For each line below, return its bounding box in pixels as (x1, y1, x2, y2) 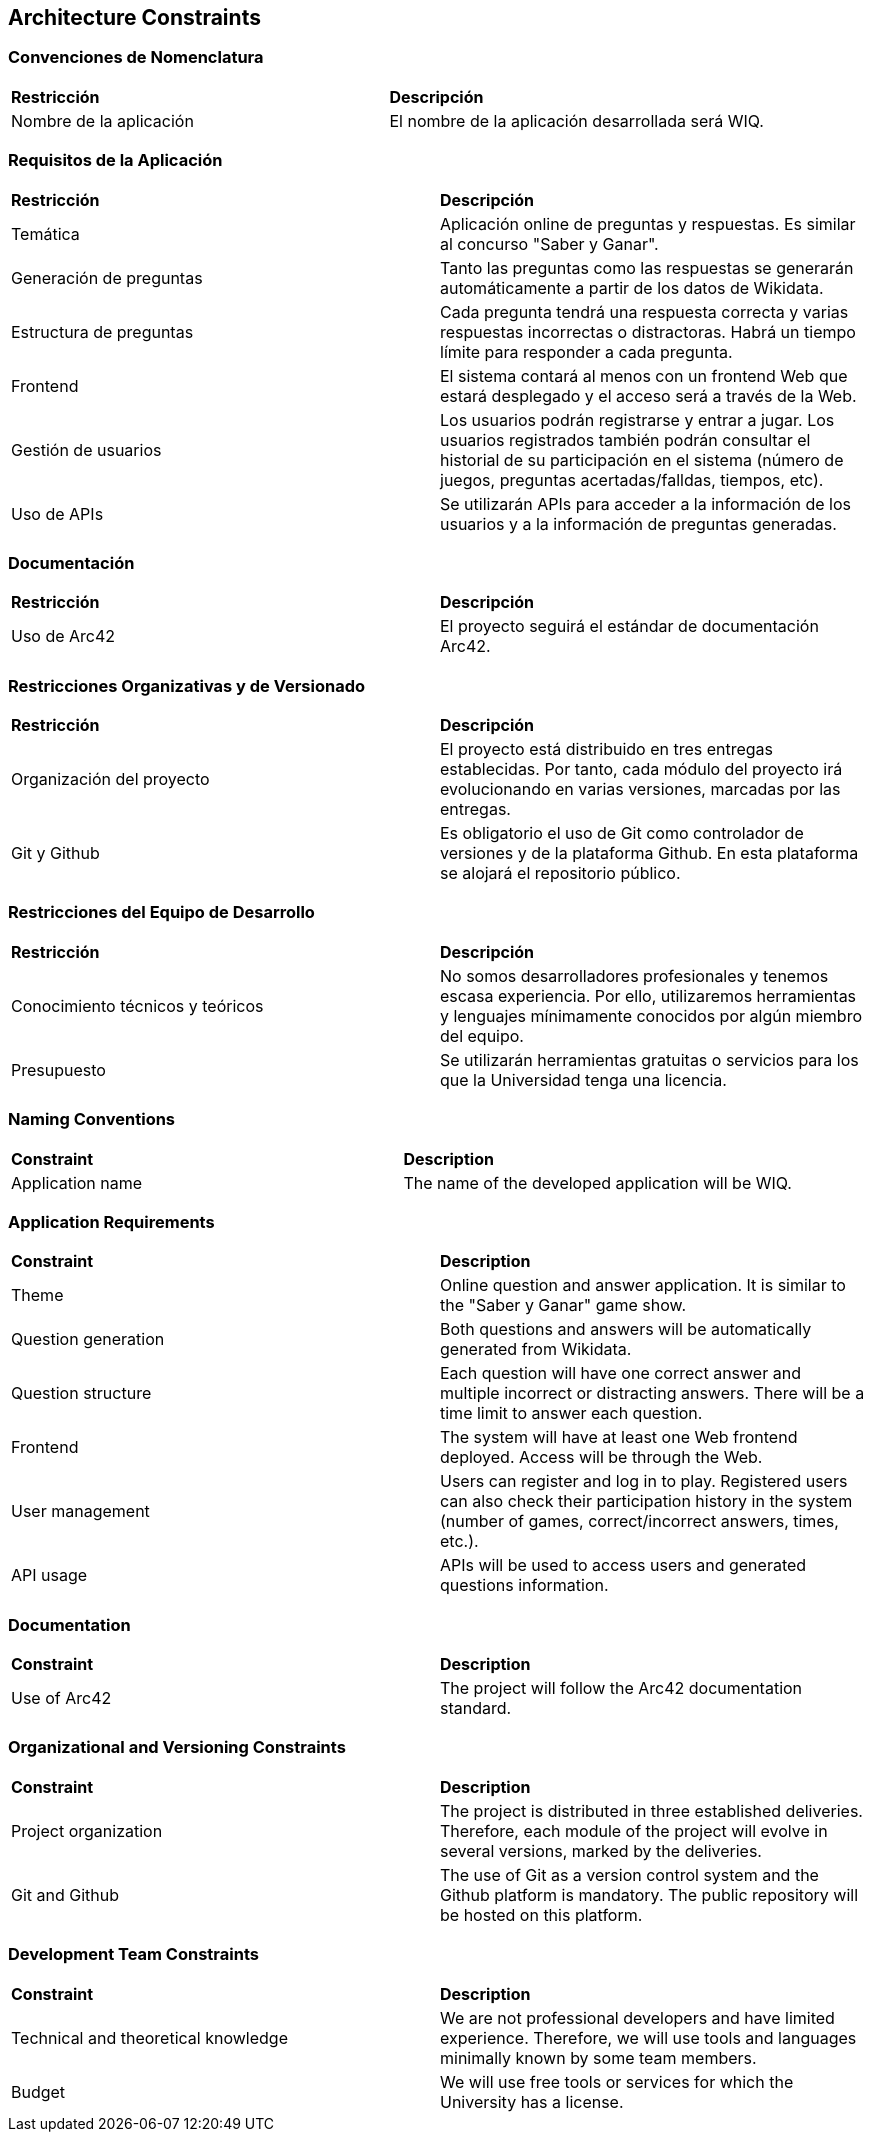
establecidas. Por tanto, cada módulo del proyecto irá (440, 759, 843, 780)
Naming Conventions (8, 1109, 176, 1130)
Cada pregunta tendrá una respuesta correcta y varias (440, 301, 849, 322)
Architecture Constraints (8, 5, 261, 30)
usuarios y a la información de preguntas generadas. (440, 513, 837, 534)
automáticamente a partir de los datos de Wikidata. (440, 277, 824, 298)
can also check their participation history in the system (440, 1491, 853, 1512)
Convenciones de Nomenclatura (8, 47, 264, 68)
